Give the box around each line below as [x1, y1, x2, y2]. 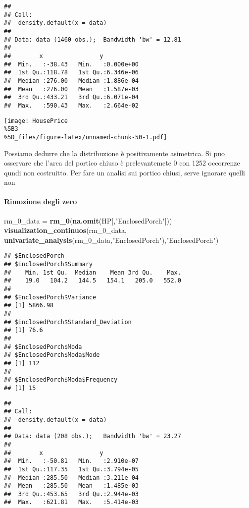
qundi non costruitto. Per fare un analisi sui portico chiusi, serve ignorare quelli [4, 167, 246, 177]
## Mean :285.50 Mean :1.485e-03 [4, 482, 139, 490]
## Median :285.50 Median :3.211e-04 [4, 474, 139, 481]
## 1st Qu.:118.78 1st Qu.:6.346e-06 [4, 69, 139, 76]
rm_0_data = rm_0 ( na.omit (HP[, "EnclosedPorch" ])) [4, 215, 172, 226]
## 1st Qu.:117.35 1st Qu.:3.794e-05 [4, 465, 139, 473]
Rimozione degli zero [4, 196, 77, 207]
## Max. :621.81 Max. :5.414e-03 [4, 499, 139, 506]
